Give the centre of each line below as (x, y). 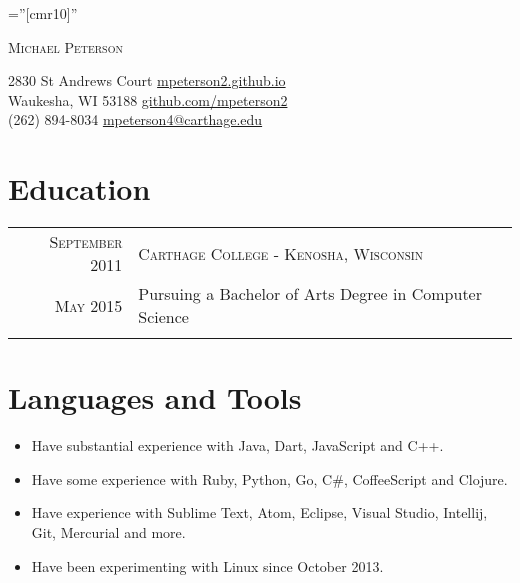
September (86, 242)
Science (163, 317)
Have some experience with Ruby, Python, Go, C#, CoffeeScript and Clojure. (269, 478)
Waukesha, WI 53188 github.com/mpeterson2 (148, 99)
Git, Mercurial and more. (108, 532)
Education (79, 188)
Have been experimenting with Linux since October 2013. (207, 565)
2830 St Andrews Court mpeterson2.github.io (147, 80)
